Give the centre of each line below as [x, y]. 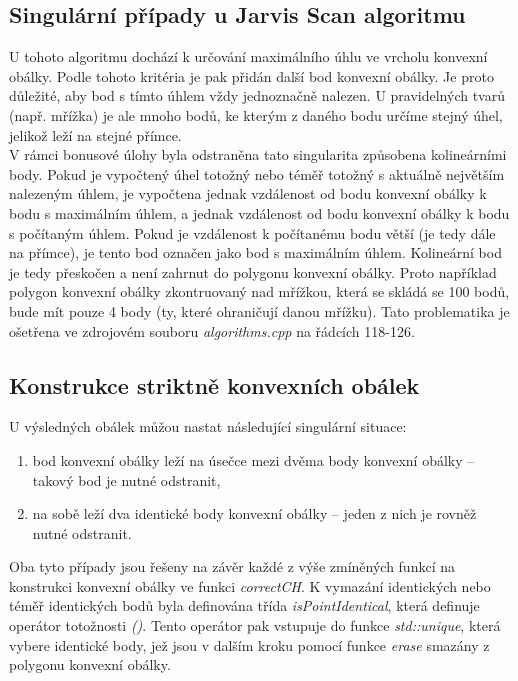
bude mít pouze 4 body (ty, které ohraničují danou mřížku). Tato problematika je [259, 310]
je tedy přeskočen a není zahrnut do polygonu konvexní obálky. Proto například [253, 271]
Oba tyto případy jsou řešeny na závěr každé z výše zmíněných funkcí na [232, 566]
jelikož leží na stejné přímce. [95, 134]
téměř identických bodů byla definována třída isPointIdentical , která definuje [244, 605]
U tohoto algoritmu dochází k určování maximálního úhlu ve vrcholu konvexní [248, 56]
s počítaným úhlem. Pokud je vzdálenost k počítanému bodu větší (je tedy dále [252, 232]
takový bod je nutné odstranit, [126, 479]
